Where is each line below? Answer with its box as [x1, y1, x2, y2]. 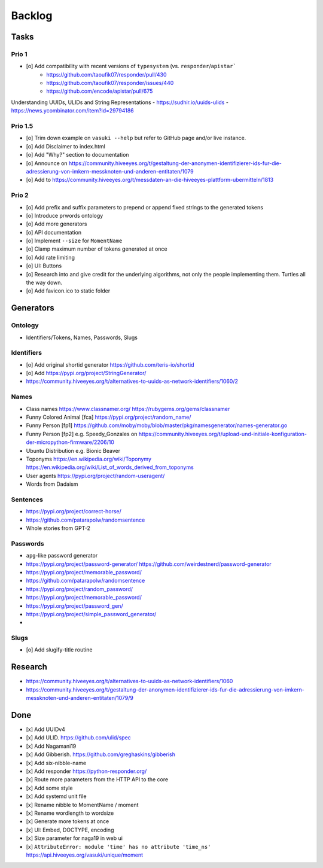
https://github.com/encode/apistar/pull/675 [46, 87, 153, 95]
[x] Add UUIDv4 [26, 726, 66, 733]
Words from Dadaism [26, 480, 78, 488]
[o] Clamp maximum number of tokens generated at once [26, 245, 167, 252]
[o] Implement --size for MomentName [26, 237, 123, 245]
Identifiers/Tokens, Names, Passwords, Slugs [26, 334, 138, 341]
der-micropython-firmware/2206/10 [26, 438, 115, 446]
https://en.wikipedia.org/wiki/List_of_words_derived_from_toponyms [26, 464, 194, 471]
